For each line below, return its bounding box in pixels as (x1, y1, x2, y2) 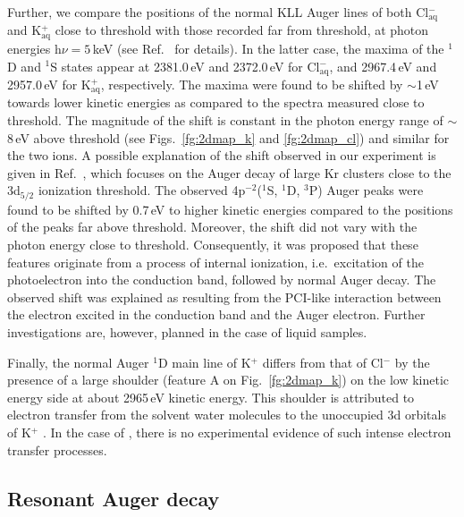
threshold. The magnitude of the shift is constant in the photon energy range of (7, 111, 443, 129)
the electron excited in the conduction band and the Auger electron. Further (7, 305, 426, 324)
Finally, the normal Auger (7, 352, 149, 371)
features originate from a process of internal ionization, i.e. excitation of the (7, 252, 424, 271)
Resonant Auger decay (7, 484, 220, 512)
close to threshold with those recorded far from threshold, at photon (55, 21, 429, 39)
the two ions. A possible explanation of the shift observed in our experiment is (7, 146, 436, 165)
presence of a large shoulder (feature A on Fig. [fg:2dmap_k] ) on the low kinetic (7, 370, 450, 389)
